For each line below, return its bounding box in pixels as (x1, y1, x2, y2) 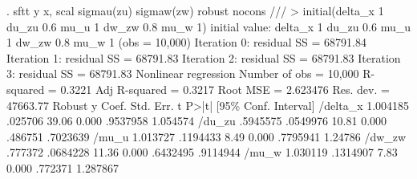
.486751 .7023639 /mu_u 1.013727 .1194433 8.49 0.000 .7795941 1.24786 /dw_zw (6, 128, 407, 144)
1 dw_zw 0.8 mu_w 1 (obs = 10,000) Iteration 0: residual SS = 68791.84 (6, 34, 366, 51)
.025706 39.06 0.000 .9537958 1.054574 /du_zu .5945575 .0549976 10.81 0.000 (6, 112, 387, 129)
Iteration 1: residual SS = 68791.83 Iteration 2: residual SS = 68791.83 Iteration (6, 49, 401, 66)
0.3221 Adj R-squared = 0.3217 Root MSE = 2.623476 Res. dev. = (60, 80, 390, 97)
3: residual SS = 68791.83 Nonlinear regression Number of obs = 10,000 (6, 65, 359, 82)
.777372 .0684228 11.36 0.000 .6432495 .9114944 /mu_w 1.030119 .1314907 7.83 (6, 144, 398, 161)
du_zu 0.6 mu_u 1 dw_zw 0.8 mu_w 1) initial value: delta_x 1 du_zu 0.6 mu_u (6, 18, 411, 35)
